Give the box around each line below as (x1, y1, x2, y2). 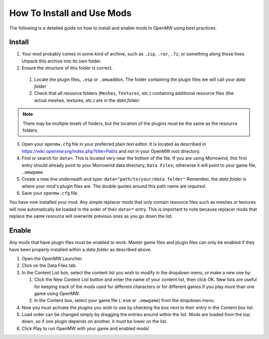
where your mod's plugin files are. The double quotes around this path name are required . (21, 183, 206, 189)
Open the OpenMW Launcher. (21, 255, 83, 262)
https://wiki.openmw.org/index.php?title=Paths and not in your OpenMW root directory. (21, 148, 201, 154)
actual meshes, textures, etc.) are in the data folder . (34, 97, 141, 103)
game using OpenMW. (34, 290, 80, 297)
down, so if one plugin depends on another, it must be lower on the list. (21, 319, 168, 325)
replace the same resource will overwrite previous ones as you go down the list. (9, 213, 173, 219)
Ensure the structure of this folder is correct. (21, 65, 113, 71)
